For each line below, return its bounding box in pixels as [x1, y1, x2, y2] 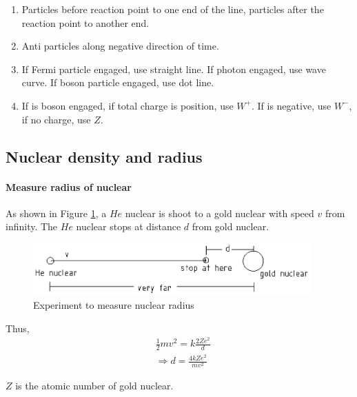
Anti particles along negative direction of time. [21, 39, 219, 53]
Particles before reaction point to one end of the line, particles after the [21, 2, 324, 16]
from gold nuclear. [192, 219, 269, 234]
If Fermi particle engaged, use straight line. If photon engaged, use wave [21, 61, 326, 76]
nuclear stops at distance [76, 219, 181, 234]
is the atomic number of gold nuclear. [15, 378, 174, 393]
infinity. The [6, 219, 58, 234]
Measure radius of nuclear [6, 179, 132, 194]
